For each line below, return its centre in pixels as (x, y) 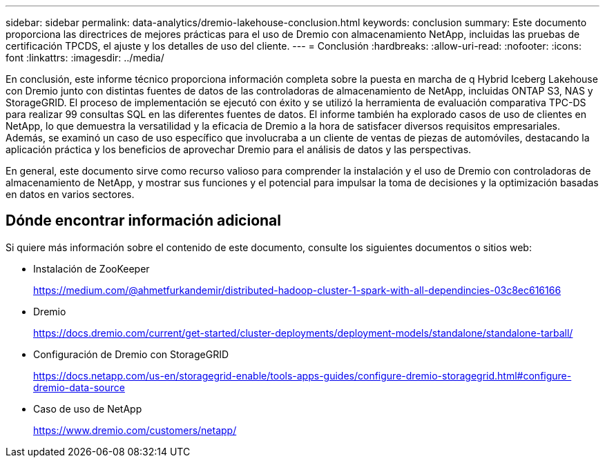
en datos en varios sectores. (70, 194)
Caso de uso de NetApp (88, 408)
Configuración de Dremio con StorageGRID (131, 354)
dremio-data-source (79, 387)
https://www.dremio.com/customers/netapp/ (135, 430)
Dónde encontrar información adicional (143, 221)
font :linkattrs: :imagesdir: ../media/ (85, 58)
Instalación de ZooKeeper (92, 268)
